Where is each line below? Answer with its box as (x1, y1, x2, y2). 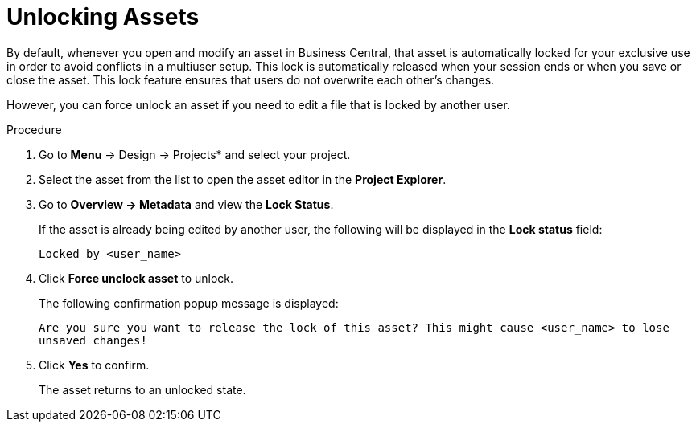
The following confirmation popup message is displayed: (39, 296, 339, 310)
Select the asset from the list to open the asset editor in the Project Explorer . (39, 172, 447, 186)
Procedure (6, 122, 62, 137)
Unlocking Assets (6, 3, 200, 31)
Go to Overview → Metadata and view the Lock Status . (39, 197, 334, 211)
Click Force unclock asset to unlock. (39, 271, 234, 285)
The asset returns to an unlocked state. (39, 382, 246, 397)
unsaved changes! (39, 333, 147, 347)
